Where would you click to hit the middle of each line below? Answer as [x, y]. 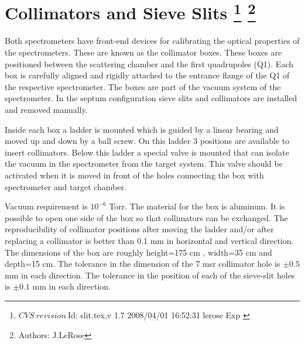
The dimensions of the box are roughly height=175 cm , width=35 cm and [138, 252]
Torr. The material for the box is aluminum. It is [197, 206]
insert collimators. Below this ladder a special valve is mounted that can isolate [147, 152]
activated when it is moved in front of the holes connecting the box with [134, 175]
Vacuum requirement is [46, 206]
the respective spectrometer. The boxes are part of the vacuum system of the [143, 86]
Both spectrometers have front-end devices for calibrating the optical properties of [152, 41]
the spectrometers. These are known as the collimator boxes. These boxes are [143, 52]
